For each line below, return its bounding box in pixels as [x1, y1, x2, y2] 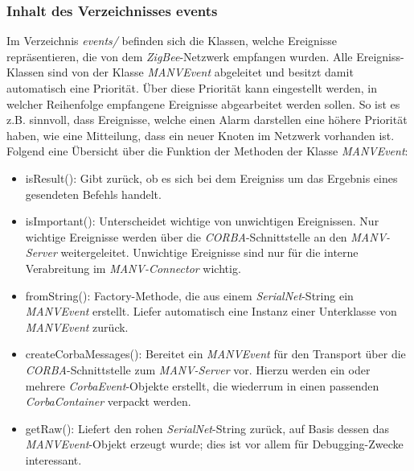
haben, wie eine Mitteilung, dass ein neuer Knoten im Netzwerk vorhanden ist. [6, 126, 395, 143]
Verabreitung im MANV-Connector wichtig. [25, 259, 241, 276]
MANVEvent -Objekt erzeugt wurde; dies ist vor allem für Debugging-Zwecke [25, 436, 404, 452]
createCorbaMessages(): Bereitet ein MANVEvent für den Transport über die [25, 345, 406, 362]
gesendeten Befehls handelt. [25, 185, 162, 202]
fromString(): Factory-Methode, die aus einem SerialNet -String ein [25, 287, 354, 304]
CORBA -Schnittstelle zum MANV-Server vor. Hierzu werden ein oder [25, 361, 371, 378]
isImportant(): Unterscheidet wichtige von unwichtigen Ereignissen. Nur [25, 213, 379, 229]
